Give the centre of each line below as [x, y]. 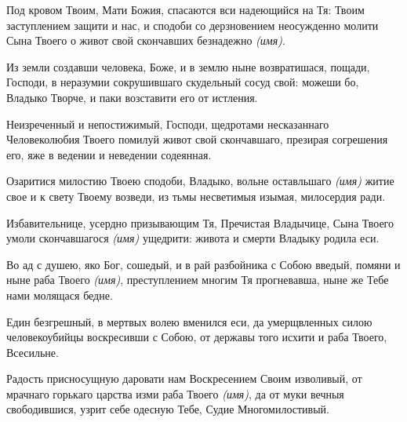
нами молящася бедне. [60, 295]
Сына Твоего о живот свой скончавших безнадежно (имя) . [146, 40]
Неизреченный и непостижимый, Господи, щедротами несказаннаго [168, 124]
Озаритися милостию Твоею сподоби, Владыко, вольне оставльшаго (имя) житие [200, 181]
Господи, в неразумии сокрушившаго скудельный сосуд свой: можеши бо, [183, 82]
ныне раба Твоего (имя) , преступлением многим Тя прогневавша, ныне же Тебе [198, 280]
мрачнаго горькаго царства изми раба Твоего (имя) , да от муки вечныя [175, 393]
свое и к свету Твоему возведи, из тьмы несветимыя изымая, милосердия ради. [196, 196]
